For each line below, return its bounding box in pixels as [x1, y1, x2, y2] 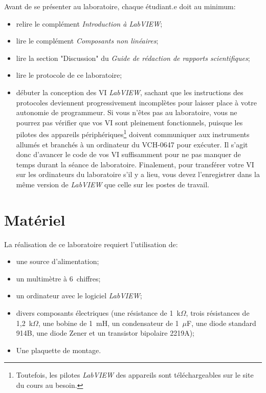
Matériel [4, 209, 65, 230]
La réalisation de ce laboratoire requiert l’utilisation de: [4, 238, 178, 249]
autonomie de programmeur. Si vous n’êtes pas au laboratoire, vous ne [16, 107, 237, 118]
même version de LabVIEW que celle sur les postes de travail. [16, 179, 209, 189]
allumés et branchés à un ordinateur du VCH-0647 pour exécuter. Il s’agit [16, 139, 248, 149]
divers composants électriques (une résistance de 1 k [16, 308, 181, 318]
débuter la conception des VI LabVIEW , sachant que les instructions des [16, 86, 243, 97]
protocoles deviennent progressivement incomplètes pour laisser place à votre [16, 97, 257, 107]
